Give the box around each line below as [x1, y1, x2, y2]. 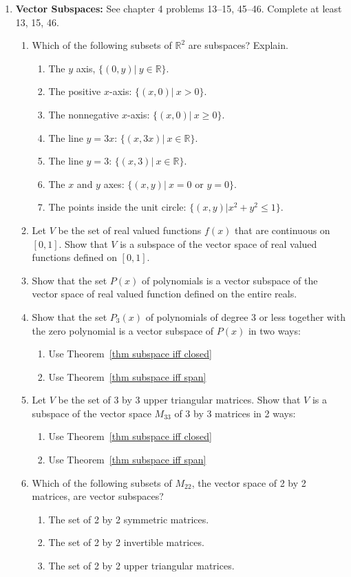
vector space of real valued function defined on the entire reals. [32, 286, 297, 301]
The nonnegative [48, 107, 119, 121]
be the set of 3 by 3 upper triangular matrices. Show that [58, 392, 301, 407]
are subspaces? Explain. [188, 38, 288, 52]
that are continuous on [235, 222, 330, 237]
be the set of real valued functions [58, 222, 202, 237]
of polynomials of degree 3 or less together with [145, 309, 346, 324]
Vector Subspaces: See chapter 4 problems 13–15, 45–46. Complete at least [15, 1, 342, 15]
